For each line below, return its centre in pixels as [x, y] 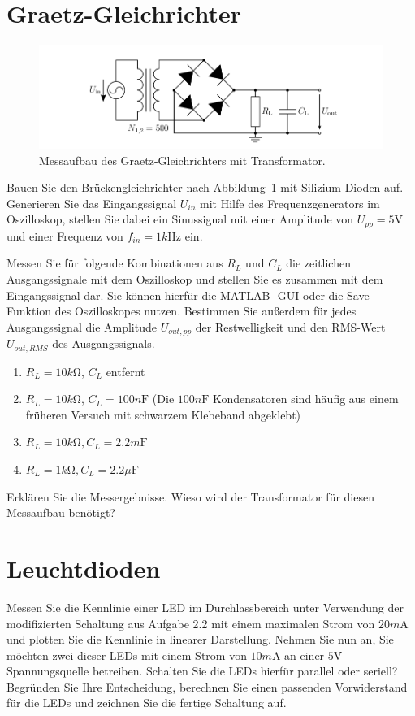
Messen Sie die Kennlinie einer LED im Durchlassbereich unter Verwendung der [205, 607]
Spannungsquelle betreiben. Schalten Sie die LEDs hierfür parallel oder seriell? [202, 671]
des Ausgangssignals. [104, 343]
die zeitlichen [318, 263]
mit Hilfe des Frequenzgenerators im [290, 203]
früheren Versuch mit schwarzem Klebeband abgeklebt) [163, 414]
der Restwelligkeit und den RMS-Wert [290, 326]
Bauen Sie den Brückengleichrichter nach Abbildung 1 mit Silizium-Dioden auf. [205, 187]
